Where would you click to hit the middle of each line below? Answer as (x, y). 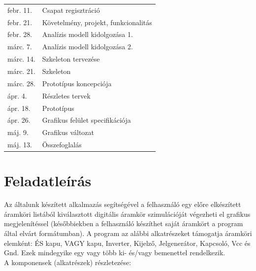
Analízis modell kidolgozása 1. (87, 34)
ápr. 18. (19, 108)
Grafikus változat (68, 132)
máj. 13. (20, 145)
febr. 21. (20, 22)
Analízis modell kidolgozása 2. (87, 47)
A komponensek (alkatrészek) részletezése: (68, 262)
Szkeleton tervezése (71, 59)
